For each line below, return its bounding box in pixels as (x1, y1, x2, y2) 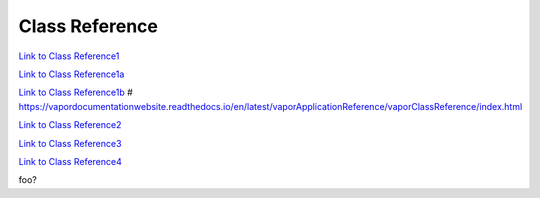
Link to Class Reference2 (18, 119, 122, 131)
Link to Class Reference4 (18, 155, 122, 167)
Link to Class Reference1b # (18, 86, 134, 99)
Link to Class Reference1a (18, 68, 125, 80)
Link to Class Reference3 (18, 137, 122, 149)
